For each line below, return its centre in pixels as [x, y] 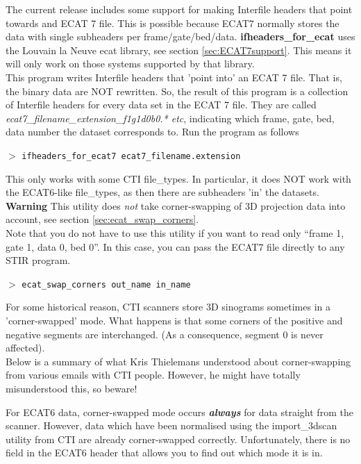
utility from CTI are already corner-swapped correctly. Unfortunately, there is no [178, 439]
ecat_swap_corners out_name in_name [106, 284]
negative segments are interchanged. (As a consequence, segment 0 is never [165, 334]
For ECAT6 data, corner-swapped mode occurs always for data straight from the [179, 412]
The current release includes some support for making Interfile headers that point [179, 9]
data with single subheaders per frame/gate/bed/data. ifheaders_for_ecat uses [180, 36]
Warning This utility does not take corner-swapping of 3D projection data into [176, 205]
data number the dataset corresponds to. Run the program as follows [152, 132]
